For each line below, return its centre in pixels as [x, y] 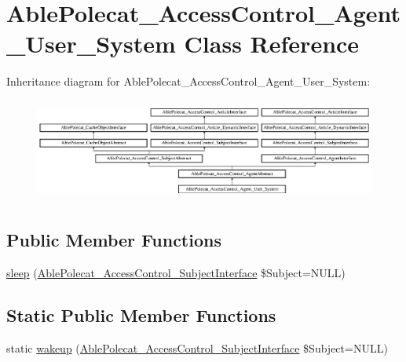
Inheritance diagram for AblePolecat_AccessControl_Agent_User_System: [188, 81]
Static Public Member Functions [141, 314]
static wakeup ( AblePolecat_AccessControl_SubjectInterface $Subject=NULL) [197, 347]
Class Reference [272, 44]
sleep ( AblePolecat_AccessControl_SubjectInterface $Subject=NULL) [176, 272]
